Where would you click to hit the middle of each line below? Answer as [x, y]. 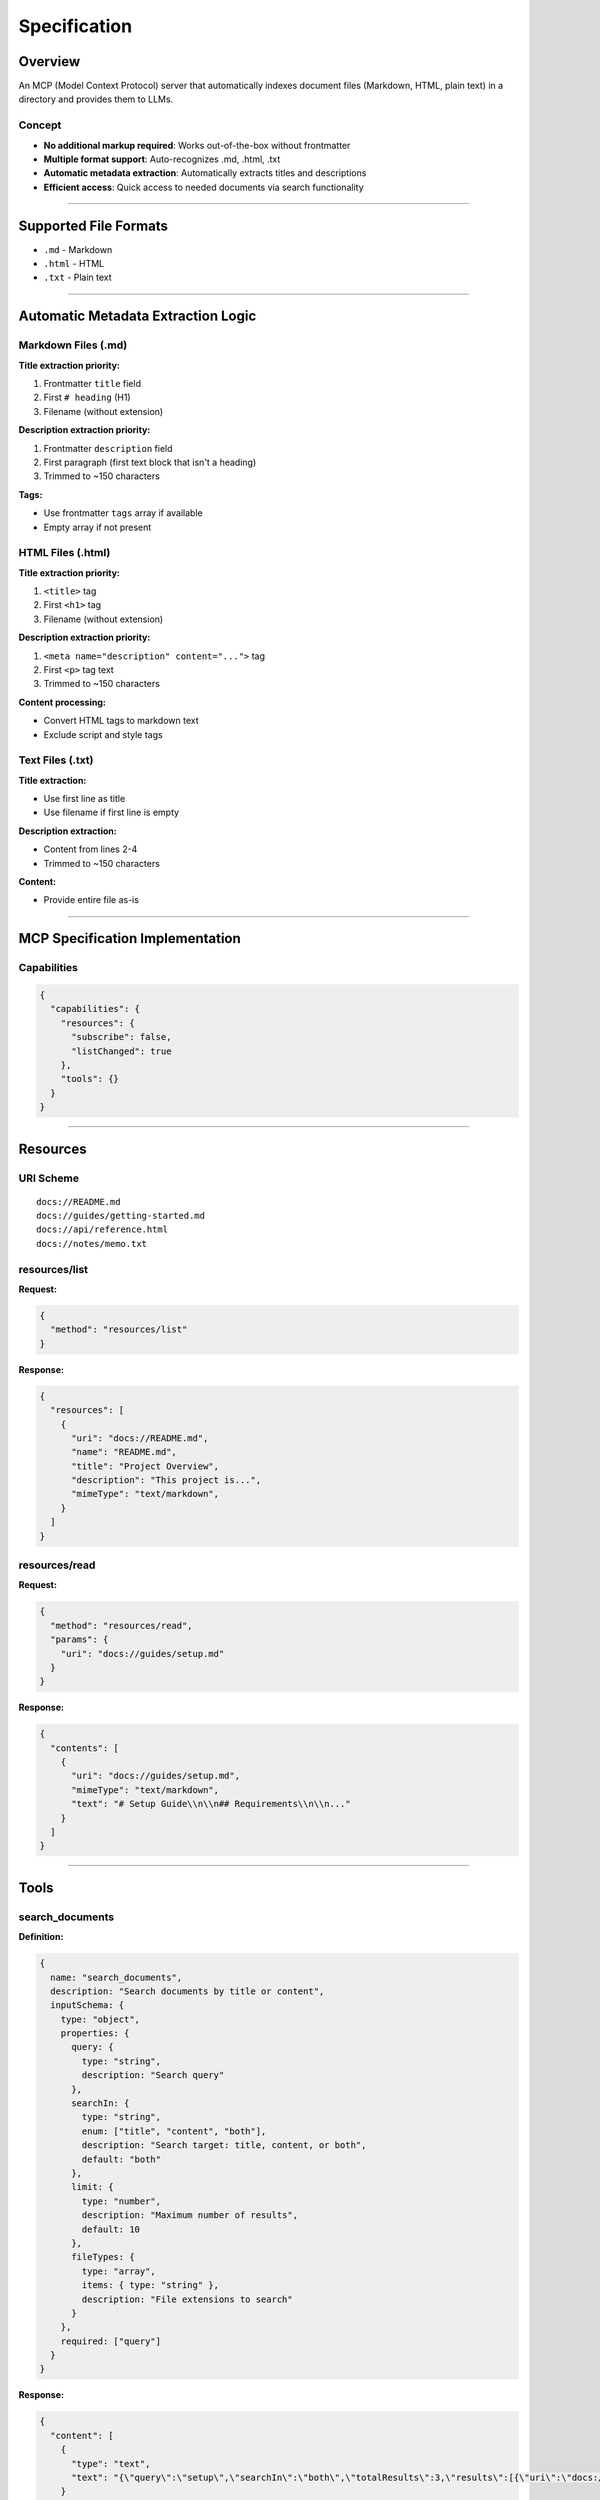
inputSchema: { [87, 2005]
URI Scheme [49, 1178]
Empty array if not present [97, 527]
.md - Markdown [78, 249]
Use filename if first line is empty [111, 812]
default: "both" [121, 2159]
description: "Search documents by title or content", [187, 1991]
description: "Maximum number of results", [190, 2215]
